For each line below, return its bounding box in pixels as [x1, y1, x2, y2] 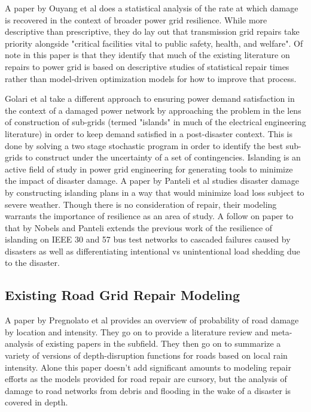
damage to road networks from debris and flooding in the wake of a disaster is [5, 384, 291, 396]
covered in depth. [5, 396, 68, 408]
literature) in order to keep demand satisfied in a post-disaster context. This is [5, 127, 292, 140]
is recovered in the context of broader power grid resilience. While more [5, 13, 267, 26]
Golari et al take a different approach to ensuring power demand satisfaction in [5, 92, 295, 105]
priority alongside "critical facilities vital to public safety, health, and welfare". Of [5, 37, 303, 49]
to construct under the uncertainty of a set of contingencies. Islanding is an [25, 151, 301, 163]
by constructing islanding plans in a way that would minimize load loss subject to [5, 186, 304, 198]
